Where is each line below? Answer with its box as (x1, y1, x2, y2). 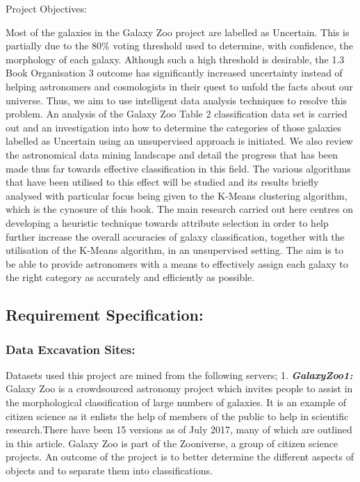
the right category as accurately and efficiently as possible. (6, 270, 255, 284)
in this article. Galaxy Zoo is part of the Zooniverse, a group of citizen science (6, 435, 338, 450)
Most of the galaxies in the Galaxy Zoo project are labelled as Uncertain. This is (6, 24, 350, 39)
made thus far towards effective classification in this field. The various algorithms (6, 161, 351, 175)
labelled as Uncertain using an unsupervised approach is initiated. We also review (6, 134, 353, 148)
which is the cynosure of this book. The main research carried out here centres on (6, 202, 353, 216)
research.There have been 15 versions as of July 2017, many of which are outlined (6, 422, 352, 437)
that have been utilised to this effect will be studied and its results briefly (6, 175, 319, 189)
